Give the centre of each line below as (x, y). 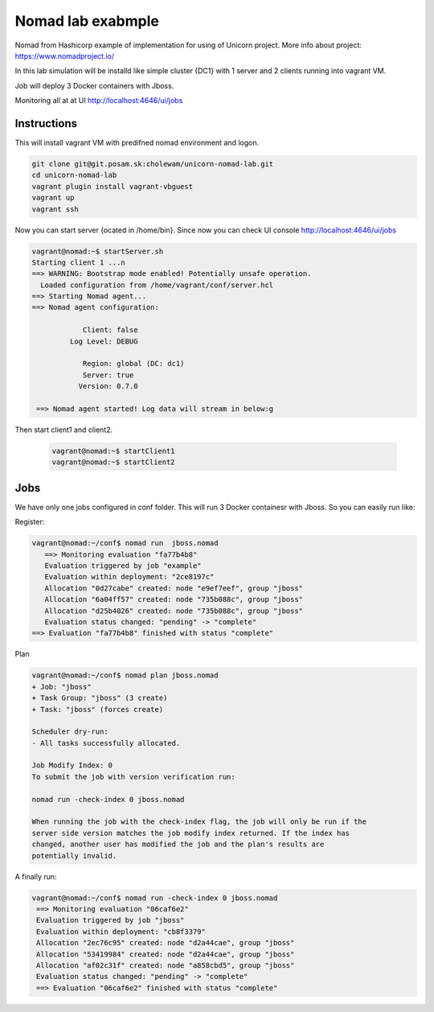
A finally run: (36, 876)
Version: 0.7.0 (108, 387)
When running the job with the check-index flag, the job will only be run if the (199, 822)
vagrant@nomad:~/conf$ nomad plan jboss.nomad (125, 675)
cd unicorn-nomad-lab (74, 175)
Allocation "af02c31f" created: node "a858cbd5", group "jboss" (166, 965)
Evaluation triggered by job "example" (123, 566)
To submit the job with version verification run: (134, 777)
